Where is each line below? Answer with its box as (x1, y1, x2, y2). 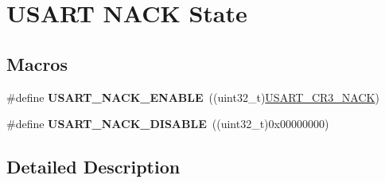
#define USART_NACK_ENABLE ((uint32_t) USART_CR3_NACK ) (6, 88, 379, 105)
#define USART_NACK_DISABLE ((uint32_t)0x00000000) (6, 115, 329, 132)
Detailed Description (6, 154, 181, 179)
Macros (6, 51, 68, 76)
